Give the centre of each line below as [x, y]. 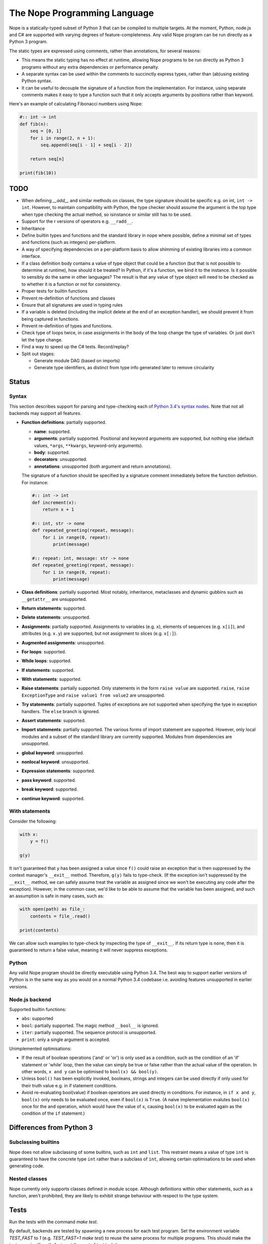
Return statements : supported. [54, 608]
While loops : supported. [47, 661]
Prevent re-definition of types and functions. [67, 326]
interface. [32, 256]
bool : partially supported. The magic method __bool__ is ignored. [90, 1026]
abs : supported [37, 1019]
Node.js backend [30, 999]
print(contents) [39, 930]
